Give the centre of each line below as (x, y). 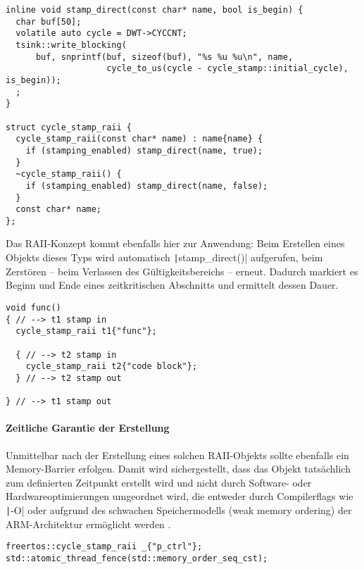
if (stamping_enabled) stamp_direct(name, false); (147, 186)
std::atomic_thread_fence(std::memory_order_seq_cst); (137, 558)
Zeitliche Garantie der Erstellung (88, 428)
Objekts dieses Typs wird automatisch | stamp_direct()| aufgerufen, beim (164, 257)
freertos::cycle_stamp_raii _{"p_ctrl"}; (104, 547)
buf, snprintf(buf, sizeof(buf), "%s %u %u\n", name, (164, 57)
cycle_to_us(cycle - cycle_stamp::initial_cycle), (227, 69)
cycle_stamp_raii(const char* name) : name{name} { (139, 139)
